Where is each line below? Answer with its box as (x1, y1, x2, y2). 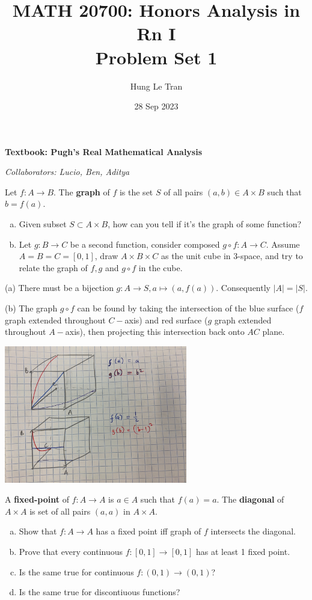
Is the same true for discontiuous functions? (19, 586, 180, 598)
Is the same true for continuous (19, 565, 134, 578)
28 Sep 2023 (134, 100, 179, 112)
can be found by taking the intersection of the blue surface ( (77, 302, 299, 314)
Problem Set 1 (95, 44, 218, 69)
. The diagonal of (216, 493, 284, 506)
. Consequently (216, 281, 271, 294)
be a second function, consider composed (70, 237, 220, 250)
